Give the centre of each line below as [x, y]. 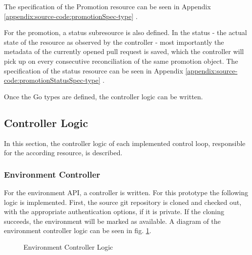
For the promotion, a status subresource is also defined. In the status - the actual [126, 32]
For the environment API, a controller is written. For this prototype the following [126, 192]
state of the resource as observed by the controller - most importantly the [114, 42]
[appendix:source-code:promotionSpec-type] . [71, 16]
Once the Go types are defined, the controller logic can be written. [104, 96]
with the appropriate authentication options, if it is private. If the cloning [114, 211]
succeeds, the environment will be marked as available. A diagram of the [112, 221]
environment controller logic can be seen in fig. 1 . [78, 230]
